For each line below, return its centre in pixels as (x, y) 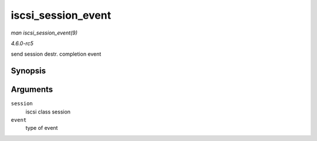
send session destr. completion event (56, 54)
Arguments (32, 90)
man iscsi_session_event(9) (44, 33)
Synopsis (28, 71)
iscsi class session (48, 112)
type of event (42, 128)
